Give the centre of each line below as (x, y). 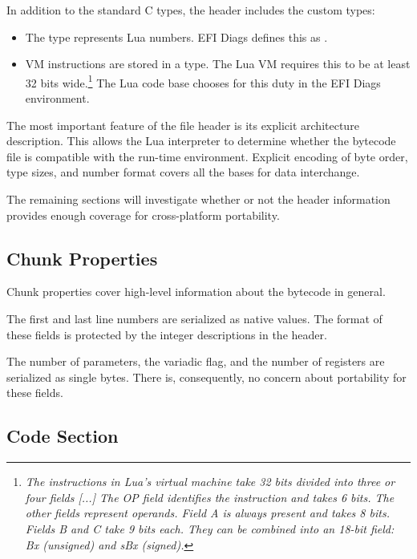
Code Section (63, 436)
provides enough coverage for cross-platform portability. (143, 215)
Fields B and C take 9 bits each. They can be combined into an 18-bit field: (210, 528)
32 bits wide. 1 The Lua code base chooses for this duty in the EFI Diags (203, 81)
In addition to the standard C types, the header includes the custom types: (191, 10)
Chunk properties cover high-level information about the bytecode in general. (196, 292)
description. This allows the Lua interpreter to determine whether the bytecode (201, 141)
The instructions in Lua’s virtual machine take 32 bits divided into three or (210, 482)
